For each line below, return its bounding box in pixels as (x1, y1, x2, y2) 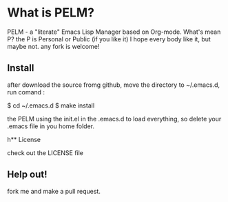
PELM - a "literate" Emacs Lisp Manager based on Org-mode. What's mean (7, 28, 221, 36)
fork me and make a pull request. (7, 187, 101, 195)
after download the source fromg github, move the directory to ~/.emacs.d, (7, 81, 220, 89)
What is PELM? (7, 5, 95, 21)
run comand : (7, 88, 45, 96)
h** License (7, 135, 41, 143)
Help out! (7, 169, 48, 181)
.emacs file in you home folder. (7, 122, 95, 130)
